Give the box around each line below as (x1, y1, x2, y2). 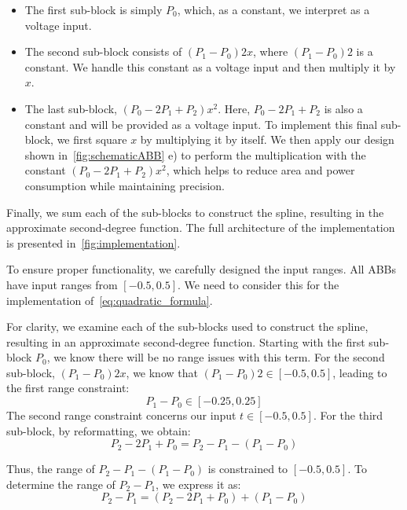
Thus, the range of (6, 460, 95, 477)
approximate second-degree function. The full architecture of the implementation (6, 219, 395, 236)
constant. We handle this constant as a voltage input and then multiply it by (24, 58, 396, 75)
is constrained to (207, 460, 288, 477)
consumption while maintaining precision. (24, 177, 225, 193)
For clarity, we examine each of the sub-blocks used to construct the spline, (6, 318, 368, 335)
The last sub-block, (24, 100, 118, 116)
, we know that (126, 364, 198, 380)
